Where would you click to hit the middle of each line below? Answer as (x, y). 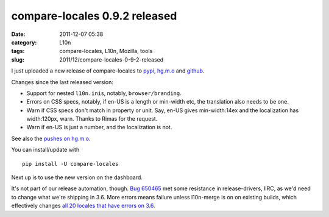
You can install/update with (45, 150)
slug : (18, 59)
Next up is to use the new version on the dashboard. (77, 177)
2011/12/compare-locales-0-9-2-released (111, 59)
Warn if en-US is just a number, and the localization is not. (99, 127)
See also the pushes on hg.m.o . (51, 138)
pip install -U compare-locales (70, 164)
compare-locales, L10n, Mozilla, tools (106, 51)
